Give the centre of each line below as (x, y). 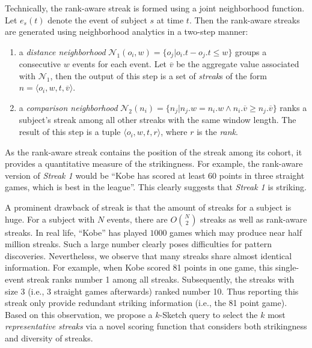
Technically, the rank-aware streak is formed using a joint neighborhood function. (155, 8)
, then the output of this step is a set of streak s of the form (158, 75)
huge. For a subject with (50, 219)
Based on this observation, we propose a (79, 314)
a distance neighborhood (62, 51)
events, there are (137, 219)
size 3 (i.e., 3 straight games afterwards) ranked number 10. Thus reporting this (152, 291)
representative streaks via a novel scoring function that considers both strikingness (156, 326)
